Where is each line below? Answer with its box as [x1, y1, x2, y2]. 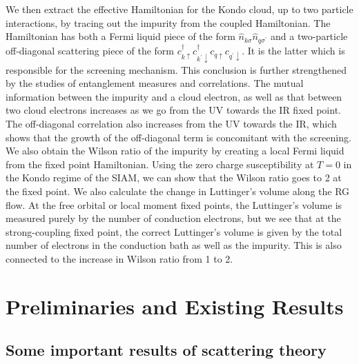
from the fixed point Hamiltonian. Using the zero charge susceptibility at [6, 156, 314, 171]
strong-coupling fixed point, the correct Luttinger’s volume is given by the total [6, 224, 342, 239]
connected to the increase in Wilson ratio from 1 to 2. [6, 251, 233, 265]
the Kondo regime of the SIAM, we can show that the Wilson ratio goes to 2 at [6, 170, 342, 185]
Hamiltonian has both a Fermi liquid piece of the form [6, 29, 235, 43]
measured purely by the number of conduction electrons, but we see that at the [6, 211, 341, 225]
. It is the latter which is [242, 43, 345, 58]
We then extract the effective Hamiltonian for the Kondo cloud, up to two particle [6, 2, 353, 16]
